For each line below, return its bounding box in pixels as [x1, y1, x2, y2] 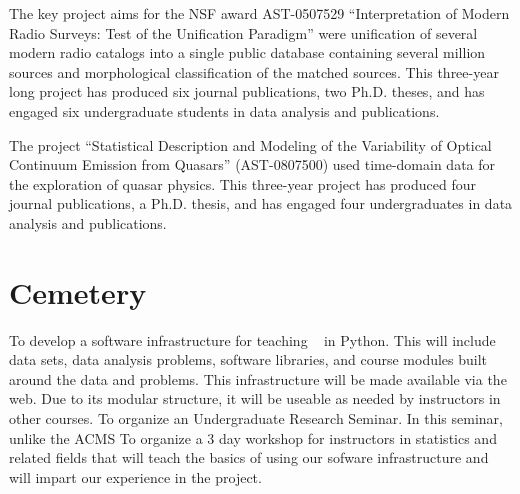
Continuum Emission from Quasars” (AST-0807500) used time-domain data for [9, 154, 496, 175]
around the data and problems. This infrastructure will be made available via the [9, 368, 507, 389]
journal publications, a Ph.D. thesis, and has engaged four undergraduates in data [9, 193, 513, 214]
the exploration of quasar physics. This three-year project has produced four [9, 173, 476, 194]
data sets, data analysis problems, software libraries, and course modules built [9, 349, 488, 370]
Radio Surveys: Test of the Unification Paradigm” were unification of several [9, 22, 478, 43]
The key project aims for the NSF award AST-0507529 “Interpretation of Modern [9, 3, 510, 23]
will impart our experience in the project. [9, 466, 262, 487]
